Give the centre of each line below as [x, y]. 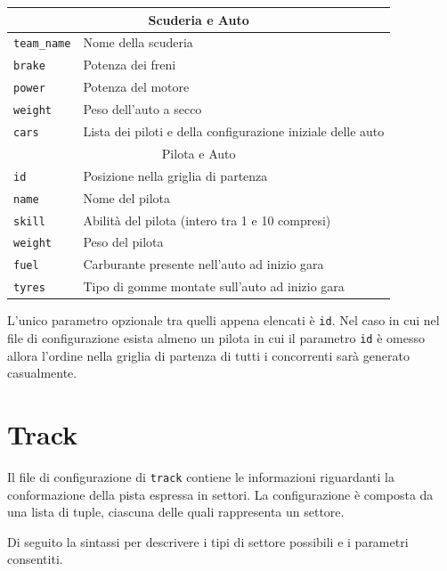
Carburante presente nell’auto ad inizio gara [203, 264]
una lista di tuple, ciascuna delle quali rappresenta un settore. [176, 512]
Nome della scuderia [138, 42]
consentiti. [35, 559]
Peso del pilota [123, 242]
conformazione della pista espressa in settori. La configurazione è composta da [220, 494]
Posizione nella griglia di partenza [175, 175]
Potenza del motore [136, 87]
